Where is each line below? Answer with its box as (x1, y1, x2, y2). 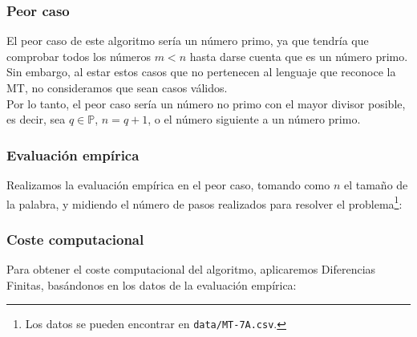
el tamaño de (343, 177, 408, 193)
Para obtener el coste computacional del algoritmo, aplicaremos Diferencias (6, 261, 376, 278)
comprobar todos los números (6, 47, 152, 64)
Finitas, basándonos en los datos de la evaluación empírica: (6, 276, 297, 293)
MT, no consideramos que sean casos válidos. (6, 79, 228, 95)
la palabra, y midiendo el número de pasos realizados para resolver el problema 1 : (6, 193, 403, 212)
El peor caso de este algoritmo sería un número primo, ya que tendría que (6, 32, 369, 49)
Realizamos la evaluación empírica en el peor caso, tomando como (6, 177, 330, 193)
